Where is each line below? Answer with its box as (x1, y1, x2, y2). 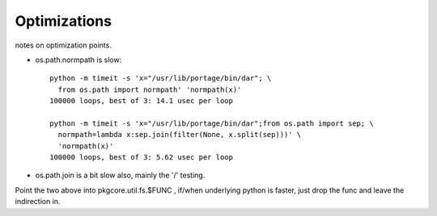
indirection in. (15, 197, 61, 206)
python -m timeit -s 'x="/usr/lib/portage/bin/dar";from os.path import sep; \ (49, 118, 374, 128)
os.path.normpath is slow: (35, 55, 122, 64)
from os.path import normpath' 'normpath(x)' (57, 85, 242, 94)
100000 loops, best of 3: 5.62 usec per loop (49, 153, 234, 162)
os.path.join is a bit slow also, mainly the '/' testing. (35, 170, 206, 181)
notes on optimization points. (15, 40, 112, 50)
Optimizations (15, 12, 112, 30)
